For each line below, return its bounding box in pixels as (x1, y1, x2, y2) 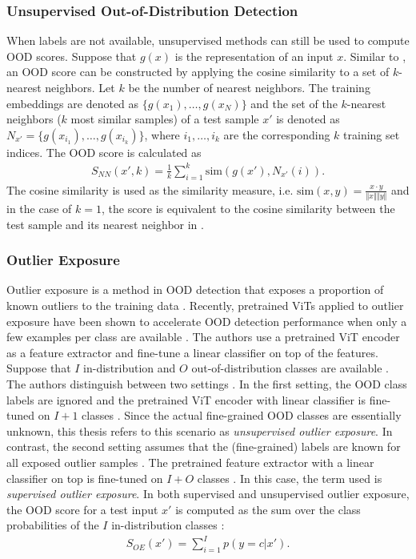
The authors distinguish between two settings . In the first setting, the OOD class (6, 375, 407, 392)
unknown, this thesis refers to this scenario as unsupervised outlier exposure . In (6, 422, 393, 439)
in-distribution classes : (111, 517, 225, 533)
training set (343, 126, 400, 143)
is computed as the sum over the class (175, 501, 361, 517)
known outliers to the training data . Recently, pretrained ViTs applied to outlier (6, 297, 404, 314)
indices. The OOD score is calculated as (6, 143, 202, 160)
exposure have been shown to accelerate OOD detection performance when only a (6, 312, 407, 329)
